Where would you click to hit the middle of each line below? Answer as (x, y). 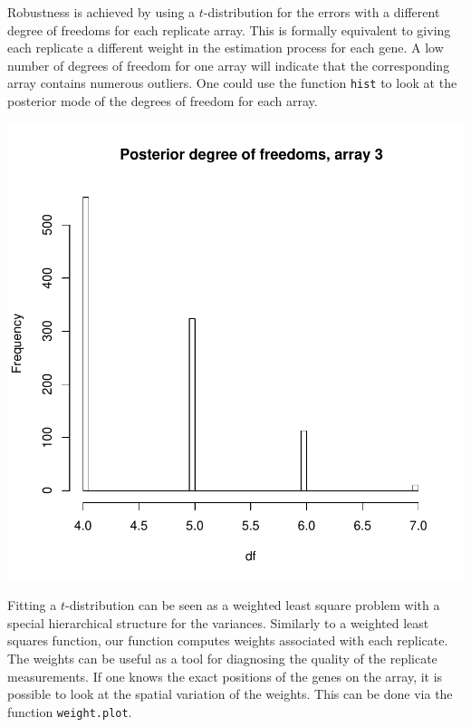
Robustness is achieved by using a (101, 12)
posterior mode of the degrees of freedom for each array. (163, 101)
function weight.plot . (70, 711)
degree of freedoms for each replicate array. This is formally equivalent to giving (229, 29)
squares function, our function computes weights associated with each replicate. (228, 640)
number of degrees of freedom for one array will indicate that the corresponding (229, 65)
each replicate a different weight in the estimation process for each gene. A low (226, 48)
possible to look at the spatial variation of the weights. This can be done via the (230, 694)
